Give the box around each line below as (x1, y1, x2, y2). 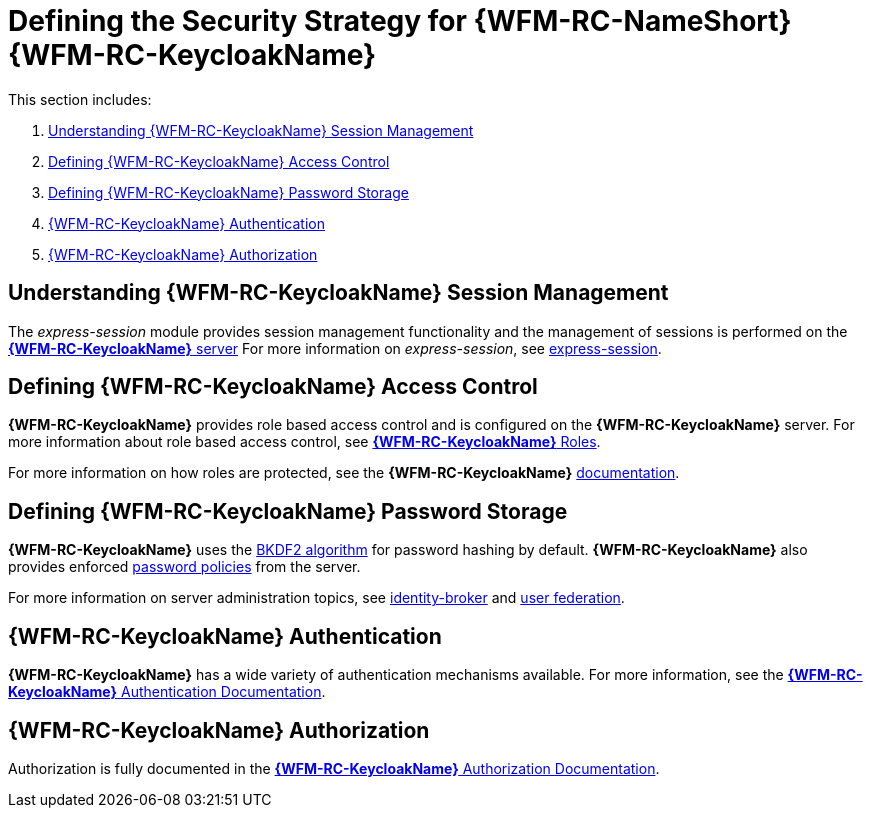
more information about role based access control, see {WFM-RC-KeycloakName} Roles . (8, 433, 601, 451)
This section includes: (8, 90, 152, 108)
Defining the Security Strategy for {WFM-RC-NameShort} (8, 4, 792, 38)
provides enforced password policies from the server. (8, 558, 361, 576)
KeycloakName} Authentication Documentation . (8, 683, 326, 701)
